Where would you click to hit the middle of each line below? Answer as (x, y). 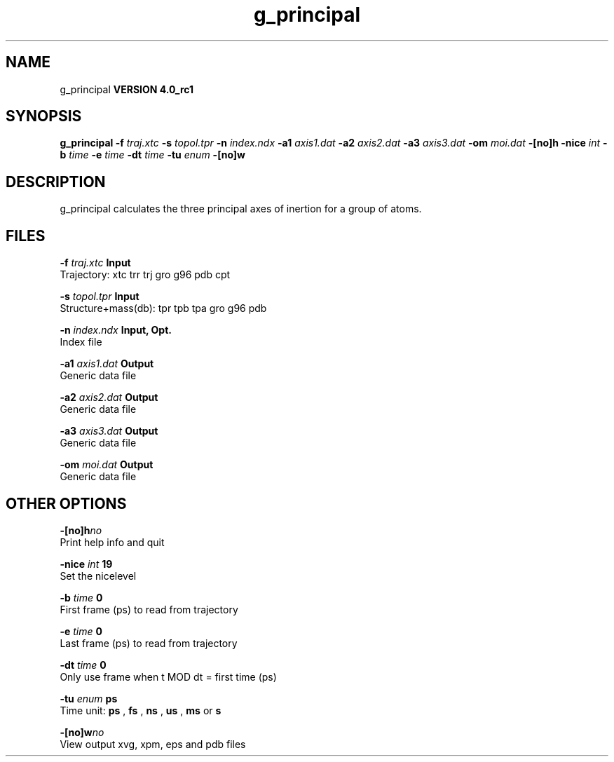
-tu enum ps (89, 698)
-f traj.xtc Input (95, 263)
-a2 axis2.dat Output (109, 397)
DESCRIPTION (56, 182)
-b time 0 (81, 597)
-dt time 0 (83, 665)
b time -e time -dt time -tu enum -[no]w (152, 155)
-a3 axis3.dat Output (109, 431)
